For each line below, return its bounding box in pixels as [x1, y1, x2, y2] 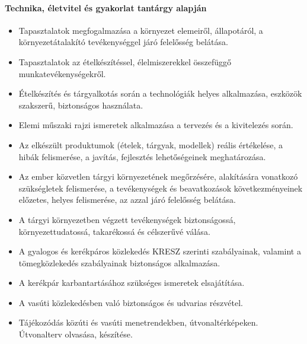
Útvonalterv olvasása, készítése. [18, 328, 133, 340]
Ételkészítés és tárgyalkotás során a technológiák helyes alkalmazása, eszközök [18, 87, 302, 100]
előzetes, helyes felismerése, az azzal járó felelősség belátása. [18, 193, 236, 206]
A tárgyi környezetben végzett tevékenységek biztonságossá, [18, 213, 236, 225]
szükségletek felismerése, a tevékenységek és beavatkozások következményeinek [18, 181, 303, 194]
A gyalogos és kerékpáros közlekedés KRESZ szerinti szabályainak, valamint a [18, 245, 301, 257]
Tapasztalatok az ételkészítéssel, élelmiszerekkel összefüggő [18, 55, 232, 68]
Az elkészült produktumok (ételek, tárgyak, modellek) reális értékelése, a [18, 138, 283, 151]
